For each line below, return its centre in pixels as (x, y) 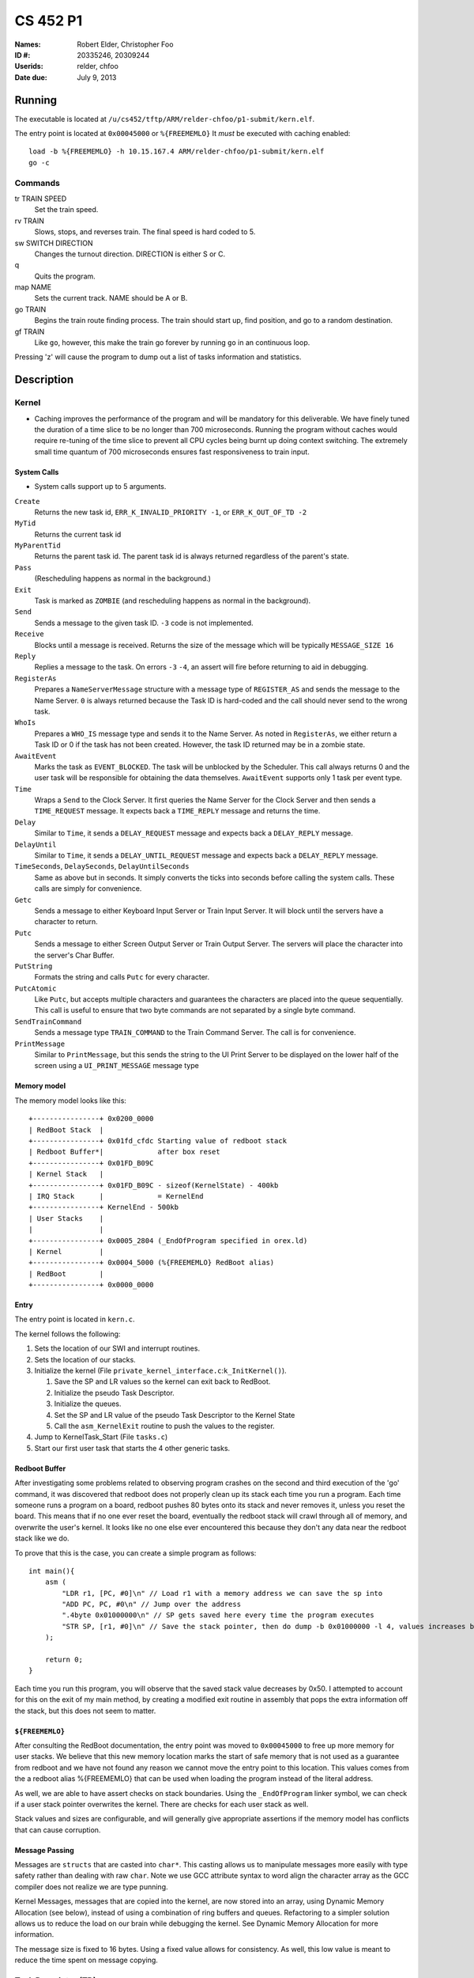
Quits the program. (65, 276)
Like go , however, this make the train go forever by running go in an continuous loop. (172, 343)
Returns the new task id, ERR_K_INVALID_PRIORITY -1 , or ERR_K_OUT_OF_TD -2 (171, 512)
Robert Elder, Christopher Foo (125, 44)
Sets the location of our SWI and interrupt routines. (117, 1348)
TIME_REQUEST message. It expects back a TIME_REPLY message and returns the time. (177, 811)
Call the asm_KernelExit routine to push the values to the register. (165, 1426)
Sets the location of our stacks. (85, 1359)
